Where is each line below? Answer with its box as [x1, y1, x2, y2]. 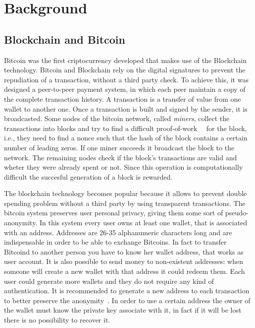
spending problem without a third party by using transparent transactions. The [4, 197, 246, 208]
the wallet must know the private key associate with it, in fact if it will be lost [4, 305, 242, 315]
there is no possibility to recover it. [4, 315, 110, 325]
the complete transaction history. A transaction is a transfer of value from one [4, 93, 241, 104]
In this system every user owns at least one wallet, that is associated [39, 217, 248, 228]
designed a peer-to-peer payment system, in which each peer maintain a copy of [4, 84, 246, 94]
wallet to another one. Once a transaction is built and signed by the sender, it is [4, 103, 248, 114]
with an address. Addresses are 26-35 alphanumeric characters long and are [4, 227, 232, 237]
